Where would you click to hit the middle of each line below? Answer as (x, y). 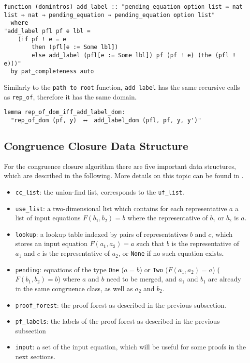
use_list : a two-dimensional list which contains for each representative (121, 208)
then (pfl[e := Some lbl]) (75, 47)
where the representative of (168, 218)
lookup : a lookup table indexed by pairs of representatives (102, 234)
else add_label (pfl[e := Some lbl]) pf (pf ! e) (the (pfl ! (134, 55)
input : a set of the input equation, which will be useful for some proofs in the (131, 347)
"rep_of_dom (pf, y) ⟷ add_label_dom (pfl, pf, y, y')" (106, 120)
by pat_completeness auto (52, 72)
